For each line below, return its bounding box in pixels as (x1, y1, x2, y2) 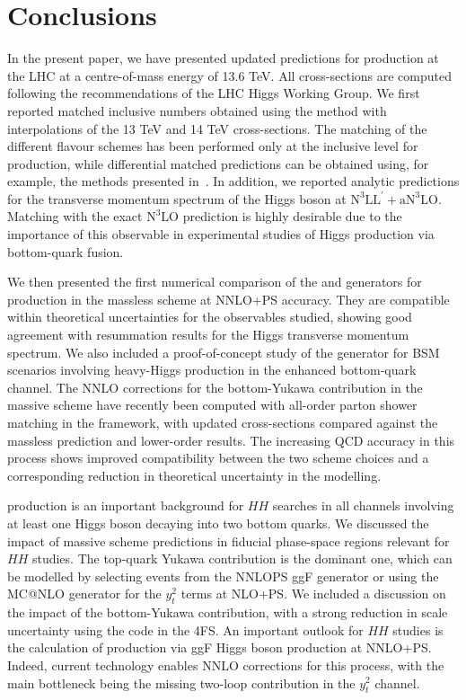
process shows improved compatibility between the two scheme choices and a (7, 448, 429, 467)
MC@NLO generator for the (7, 584, 162, 603)
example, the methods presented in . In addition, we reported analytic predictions (7, 172, 460, 191)
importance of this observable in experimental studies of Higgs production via (7, 225, 435, 244)
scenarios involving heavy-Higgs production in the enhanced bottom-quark (7, 360, 417, 379)
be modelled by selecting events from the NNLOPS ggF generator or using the (7, 566, 439, 585)
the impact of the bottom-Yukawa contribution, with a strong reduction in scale (7, 603, 448, 622)
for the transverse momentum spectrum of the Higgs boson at (7, 189, 347, 208)
